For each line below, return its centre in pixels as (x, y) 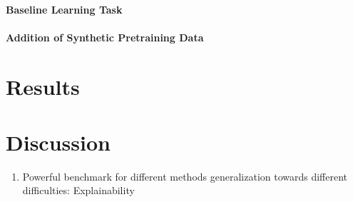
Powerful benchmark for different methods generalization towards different (185, 176)
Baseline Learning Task (64, 9)
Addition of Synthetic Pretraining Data (105, 37)
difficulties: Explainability (78, 190)
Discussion (58, 142)
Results (43, 86)
